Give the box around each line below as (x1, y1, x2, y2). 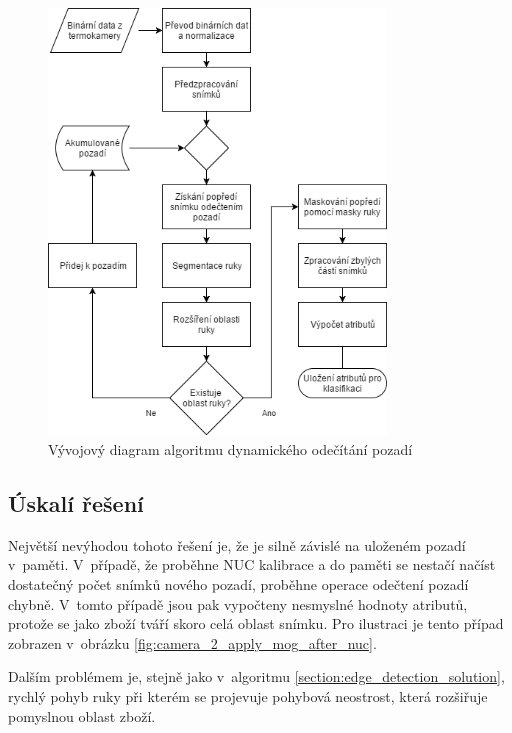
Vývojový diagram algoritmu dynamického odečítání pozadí (48, 439, 413, 460)
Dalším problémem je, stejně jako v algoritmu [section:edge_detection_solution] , (8, 666, 505, 687)
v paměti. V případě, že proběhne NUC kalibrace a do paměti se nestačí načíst (8, 554, 496, 575)
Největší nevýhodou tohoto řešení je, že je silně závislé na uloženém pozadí (8, 534, 466, 555)
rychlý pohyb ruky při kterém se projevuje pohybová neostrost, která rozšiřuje (8, 686, 488, 707)
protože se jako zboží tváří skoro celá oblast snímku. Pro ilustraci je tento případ (8, 613, 504, 634)
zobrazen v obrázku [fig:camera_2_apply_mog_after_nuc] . (8, 632, 377, 653)
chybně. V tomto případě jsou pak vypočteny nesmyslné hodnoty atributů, (8, 593, 468, 614)
